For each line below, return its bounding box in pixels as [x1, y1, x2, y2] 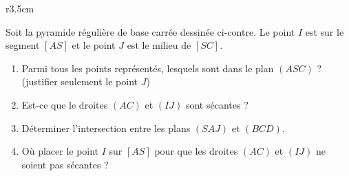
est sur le [305, 24, 344, 38]
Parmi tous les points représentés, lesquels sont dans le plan [21, 60, 274, 75]
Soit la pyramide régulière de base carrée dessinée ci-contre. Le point [6, 24, 295, 38]
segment [6, 38, 40, 52]
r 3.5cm [6, 1, 34, 15]
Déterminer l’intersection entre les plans [21, 120, 191, 135]
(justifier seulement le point [21, 74, 138, 89]
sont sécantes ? [185, 97, 248, 111]
